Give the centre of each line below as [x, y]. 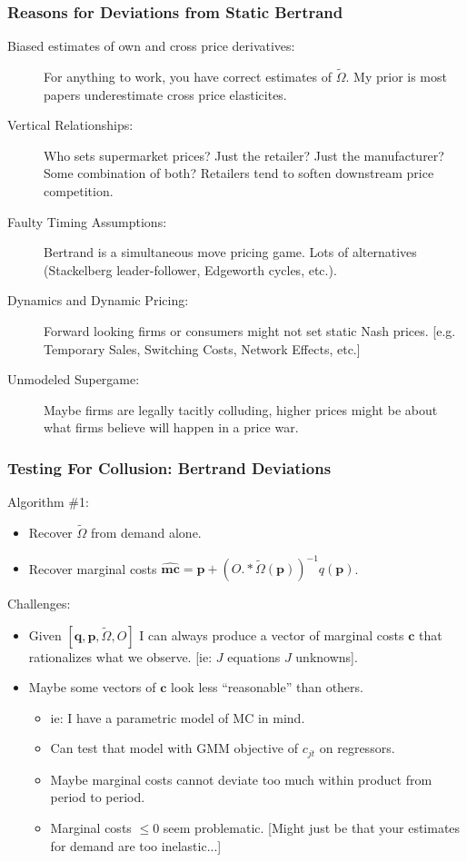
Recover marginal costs [93, 568]
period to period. [98, 797]
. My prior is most [396, 77]
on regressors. [357, 748]
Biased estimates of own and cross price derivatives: [151, 46]
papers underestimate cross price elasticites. [165, 94]
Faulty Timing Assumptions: [87, 221]
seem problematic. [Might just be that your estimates [312, 828]
